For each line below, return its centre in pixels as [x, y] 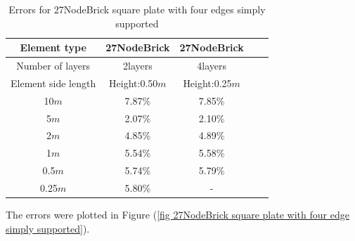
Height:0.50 [134, 83]
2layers [137, 66]
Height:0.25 [207, 83]
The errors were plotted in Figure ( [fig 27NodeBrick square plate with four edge [177, 215]
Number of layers [53, 66]
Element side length [53, 83]
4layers [212, 66]
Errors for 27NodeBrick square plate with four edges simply [137, 9]
